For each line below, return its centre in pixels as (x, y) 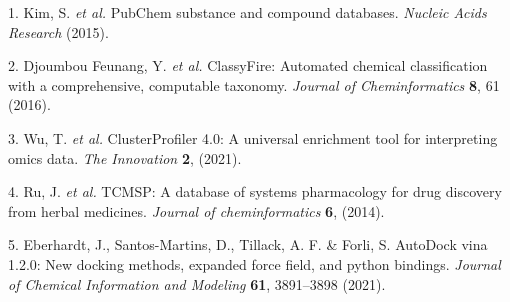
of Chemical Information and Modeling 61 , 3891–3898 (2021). (197, 283)
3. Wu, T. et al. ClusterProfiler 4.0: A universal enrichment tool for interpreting (253, 137)
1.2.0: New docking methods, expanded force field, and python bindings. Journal (254, 263)
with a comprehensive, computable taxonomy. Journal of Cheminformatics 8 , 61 (254, 84)
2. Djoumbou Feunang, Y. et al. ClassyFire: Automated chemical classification (248, 65)
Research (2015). (58, 31)
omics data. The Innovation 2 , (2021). (125, 157)
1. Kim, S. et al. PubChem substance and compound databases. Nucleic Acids (247, 12)
